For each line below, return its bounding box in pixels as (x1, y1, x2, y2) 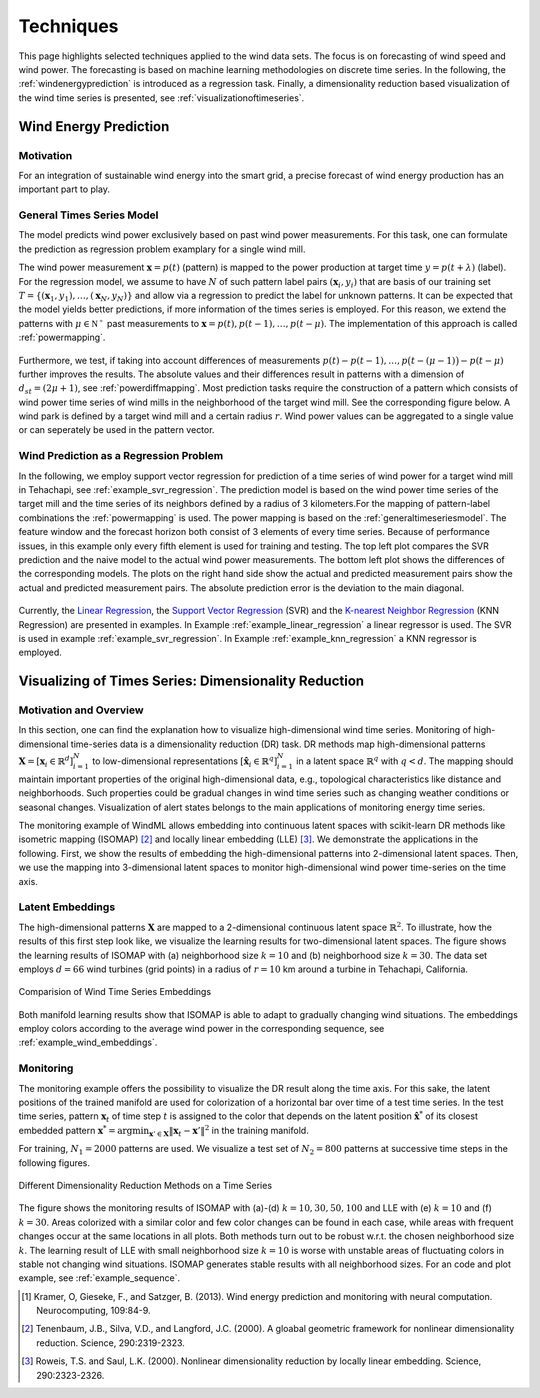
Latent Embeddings (18, 900, 116, 914)
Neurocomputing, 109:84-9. (36, 1305, 151, 1317)
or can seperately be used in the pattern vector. (18, 424, 215, 436)
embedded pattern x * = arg (18, 1123, 133, 1136)
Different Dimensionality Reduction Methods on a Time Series (18, 1179, 273, 1191)
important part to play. (18, 183, 110, 195)
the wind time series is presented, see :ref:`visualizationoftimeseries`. (18, 91, 305, 104)
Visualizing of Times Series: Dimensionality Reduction (18, 673, 365, 690)
